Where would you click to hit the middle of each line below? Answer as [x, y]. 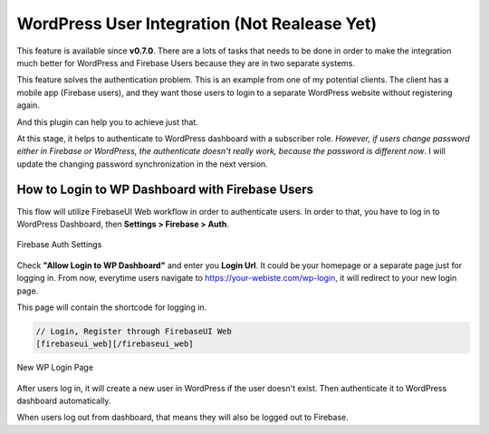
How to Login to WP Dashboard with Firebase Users [165, 190]
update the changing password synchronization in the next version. [143, 164]
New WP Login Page [55, 368]
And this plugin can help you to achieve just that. [107, 121]
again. [29, 105]
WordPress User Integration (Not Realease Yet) [197, 24]
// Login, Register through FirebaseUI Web [134, 331]
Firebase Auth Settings [59, 245]
